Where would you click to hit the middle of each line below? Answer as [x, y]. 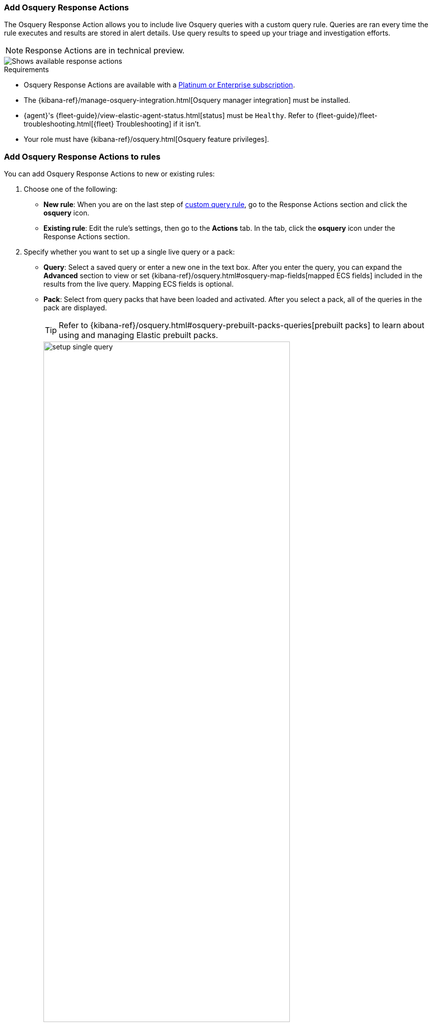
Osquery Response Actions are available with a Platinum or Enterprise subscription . [159, 85]
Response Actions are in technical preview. [105, 51]
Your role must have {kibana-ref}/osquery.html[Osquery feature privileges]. [146, 139]
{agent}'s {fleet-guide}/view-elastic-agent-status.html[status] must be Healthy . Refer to [169, 116]
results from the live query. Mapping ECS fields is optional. [139, 284]
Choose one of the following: [71, 189]
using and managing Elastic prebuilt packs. [138, 335]
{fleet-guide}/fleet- [347, 116]
